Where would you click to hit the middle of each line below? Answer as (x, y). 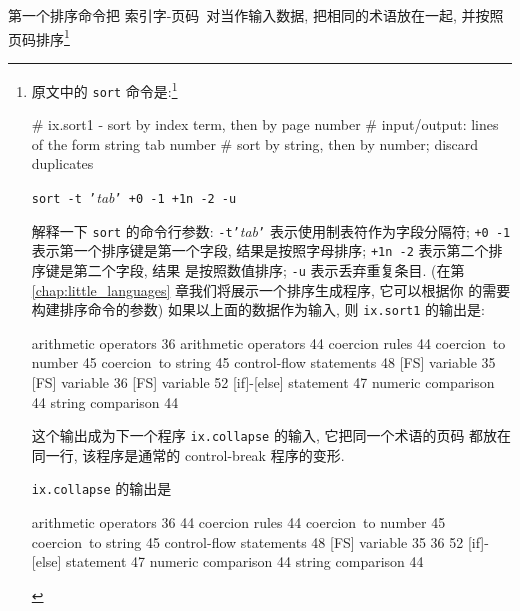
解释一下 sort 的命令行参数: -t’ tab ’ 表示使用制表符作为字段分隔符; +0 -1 (271, 230)
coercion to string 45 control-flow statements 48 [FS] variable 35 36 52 (247, 541)
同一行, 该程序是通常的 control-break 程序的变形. (188, 454)
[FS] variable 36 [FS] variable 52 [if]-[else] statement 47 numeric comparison (263, 382)
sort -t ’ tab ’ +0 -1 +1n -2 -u (134, 196)
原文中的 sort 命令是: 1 (104, 89)
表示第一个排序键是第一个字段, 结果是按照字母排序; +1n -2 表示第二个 (260, 250)
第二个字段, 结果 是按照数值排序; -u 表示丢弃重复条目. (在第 (269, 269)
